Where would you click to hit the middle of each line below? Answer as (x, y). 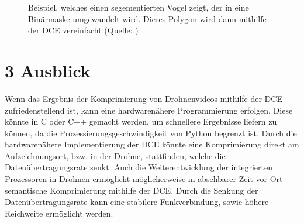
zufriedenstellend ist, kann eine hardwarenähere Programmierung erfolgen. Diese (149, 110)
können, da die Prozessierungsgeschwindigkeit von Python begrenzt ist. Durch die (151, 133)
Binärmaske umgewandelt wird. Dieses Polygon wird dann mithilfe (147, 18)
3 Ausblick (48, 70)
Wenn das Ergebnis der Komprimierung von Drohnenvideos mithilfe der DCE (144, 98)
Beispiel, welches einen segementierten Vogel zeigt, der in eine (139, 7)
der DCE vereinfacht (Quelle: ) (83, 30)
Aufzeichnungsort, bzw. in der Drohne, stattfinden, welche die (115, 155)
